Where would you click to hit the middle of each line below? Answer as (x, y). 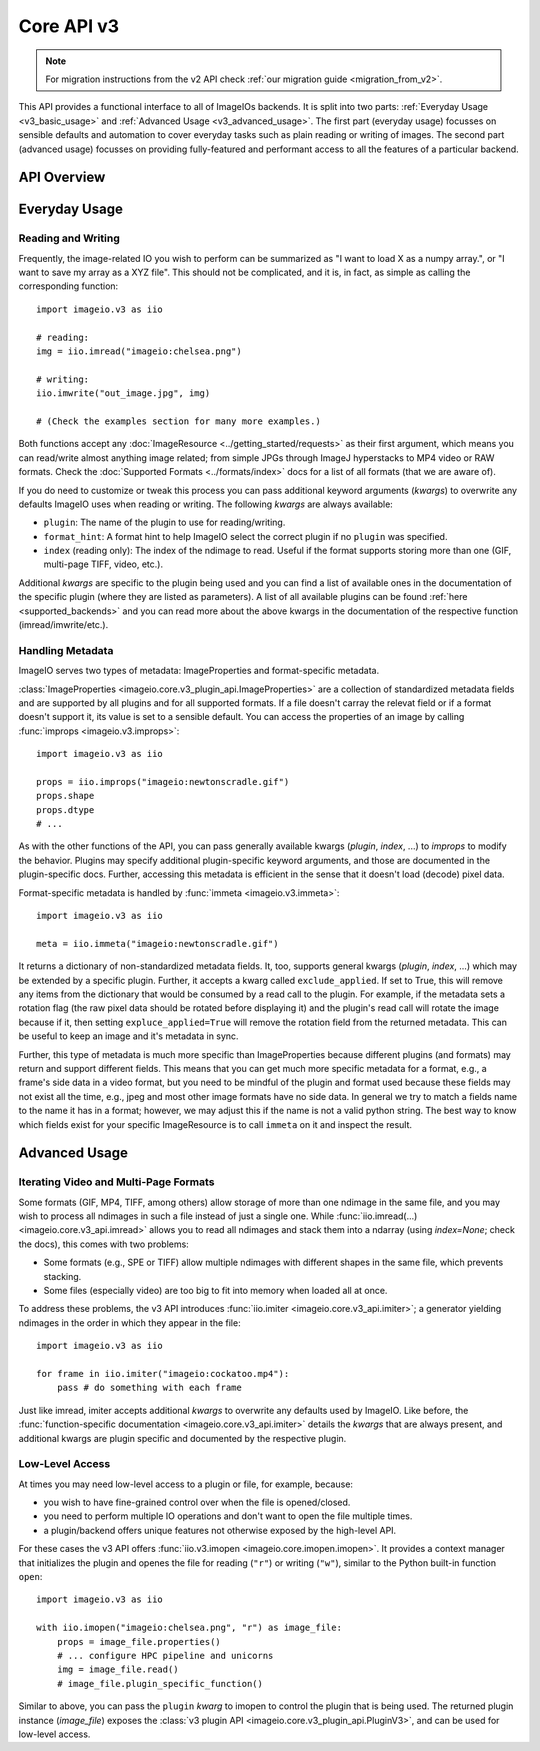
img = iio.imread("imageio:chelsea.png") (139, 351)
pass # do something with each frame (149, 1388)
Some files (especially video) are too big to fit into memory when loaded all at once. (215, 1291)
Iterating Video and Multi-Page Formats (116, 1182)
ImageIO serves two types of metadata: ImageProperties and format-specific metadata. (199, 671)
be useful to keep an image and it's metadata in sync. (128, 1036)
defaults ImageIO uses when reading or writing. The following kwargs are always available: (206, 504)
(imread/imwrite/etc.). (63, 625)
